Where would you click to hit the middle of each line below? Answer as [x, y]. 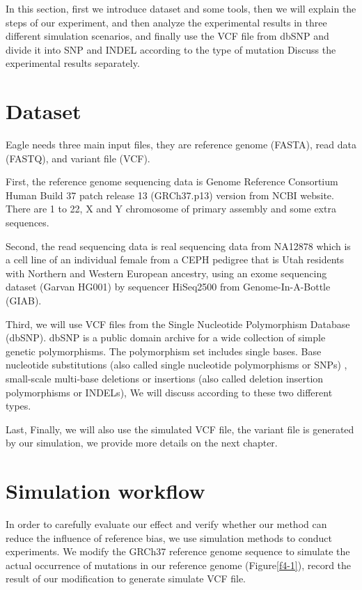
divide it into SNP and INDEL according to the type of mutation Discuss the [171, 49]
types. [18, 406]
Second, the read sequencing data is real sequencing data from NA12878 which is [178, 246]
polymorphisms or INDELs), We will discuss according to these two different [169, 392]
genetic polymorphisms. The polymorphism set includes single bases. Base [164, 351]
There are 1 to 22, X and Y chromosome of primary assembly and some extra [171, 209]
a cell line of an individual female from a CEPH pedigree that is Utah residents [175, 259]
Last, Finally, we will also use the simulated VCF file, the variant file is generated [180, 429]
